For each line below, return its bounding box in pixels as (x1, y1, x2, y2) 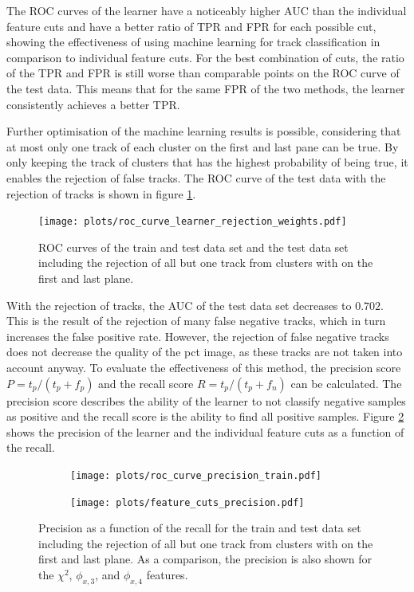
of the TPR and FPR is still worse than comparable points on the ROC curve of (6, 65, 400, 81)
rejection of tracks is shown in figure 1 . (6, 185, 196, 202)
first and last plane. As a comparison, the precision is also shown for (38, 551, 373, 567)
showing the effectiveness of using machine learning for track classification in (6, 33, 380, 50)
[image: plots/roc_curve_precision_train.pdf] (70, 469, 321, 481)
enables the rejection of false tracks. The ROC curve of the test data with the (6, 169, 386, 186)
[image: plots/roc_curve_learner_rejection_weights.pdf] (38, 216, 347, 228)
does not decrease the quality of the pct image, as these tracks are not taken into (6, 343, 403, 360)
